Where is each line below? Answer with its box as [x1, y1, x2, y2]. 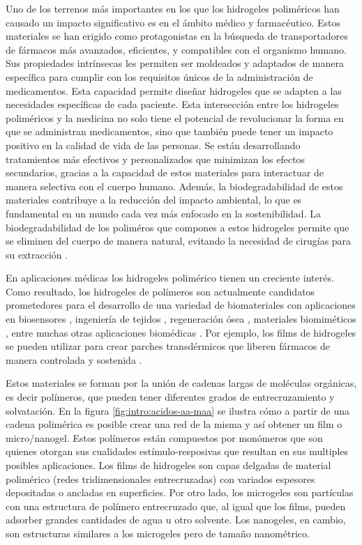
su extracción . [6, 247, 68, 261]
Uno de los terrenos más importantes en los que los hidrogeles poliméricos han [6, 1, 340, 15]
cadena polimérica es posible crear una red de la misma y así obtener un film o [6, 417, 342, 431]
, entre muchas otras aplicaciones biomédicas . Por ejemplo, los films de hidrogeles [6, 325, 356, 339]
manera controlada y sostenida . [6, 352, 142, 367]
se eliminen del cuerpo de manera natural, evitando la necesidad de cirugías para [6, 233, 352, 248]
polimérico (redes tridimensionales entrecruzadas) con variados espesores [6, 471, 315, 486]
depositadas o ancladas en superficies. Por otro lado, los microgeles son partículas [6, 485, 354, 500]
